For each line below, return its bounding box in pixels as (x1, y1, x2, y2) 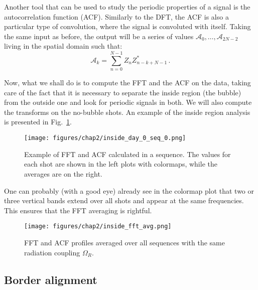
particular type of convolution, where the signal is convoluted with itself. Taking (4, 21, 251, 32)
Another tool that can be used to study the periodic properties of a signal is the (4, 2, 250, 12)
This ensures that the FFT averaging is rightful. (4, 205, 152, 215)
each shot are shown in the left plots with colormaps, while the (24, 159, 217, 169)
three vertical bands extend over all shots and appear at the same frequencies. (4, 195, 244, 206)
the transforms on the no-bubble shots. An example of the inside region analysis (4, 106, 250, 117)
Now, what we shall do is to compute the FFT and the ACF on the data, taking (4, 77, 251, 88)
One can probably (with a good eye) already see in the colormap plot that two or (4, 185, 254, 196)
